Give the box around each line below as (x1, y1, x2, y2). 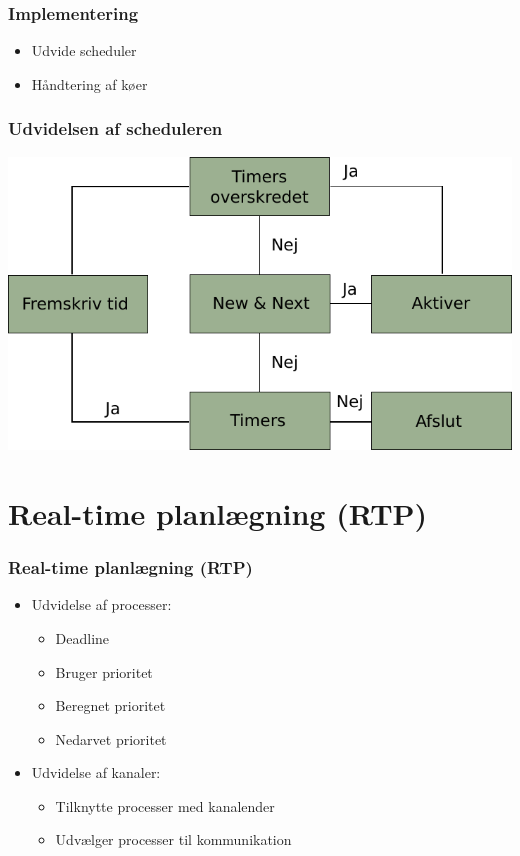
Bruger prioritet (55, 661, 153, 682)
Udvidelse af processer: (31, 594, 172, 615)
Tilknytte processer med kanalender (55, 795, 275, 816)
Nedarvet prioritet (55, 728, 167, 749)
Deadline (55, 627, 110, 648)
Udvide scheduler (31, 40, 137, 61)
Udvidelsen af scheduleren (8, 116, 223, 141)
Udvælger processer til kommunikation (55, 829, 292, 850)
